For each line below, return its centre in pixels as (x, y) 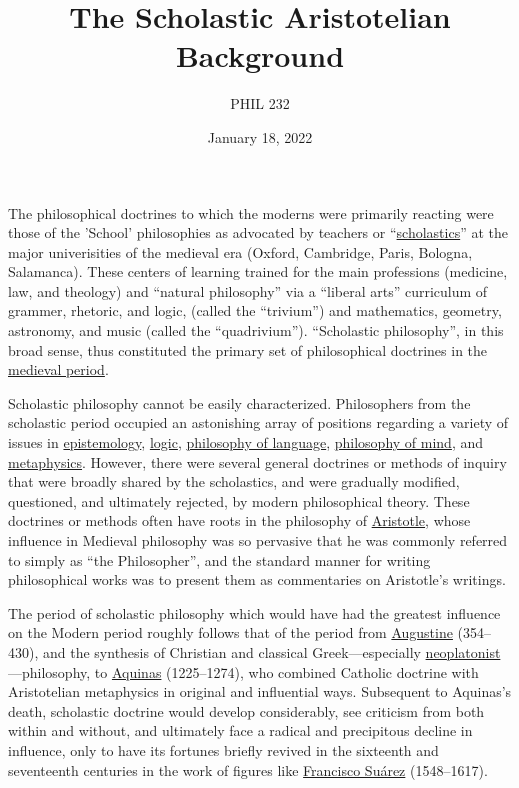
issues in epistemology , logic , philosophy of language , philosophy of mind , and (246, 442)
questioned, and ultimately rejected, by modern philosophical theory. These (239, 500)
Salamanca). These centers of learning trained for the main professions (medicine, (258, 271)
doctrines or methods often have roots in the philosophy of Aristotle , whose (239, 520)
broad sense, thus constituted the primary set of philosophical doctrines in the (248, 349)
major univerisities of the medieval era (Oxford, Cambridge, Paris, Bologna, (240, 251)
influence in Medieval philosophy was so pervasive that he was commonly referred (258, 540)
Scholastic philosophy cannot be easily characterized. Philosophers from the (239, 402)
